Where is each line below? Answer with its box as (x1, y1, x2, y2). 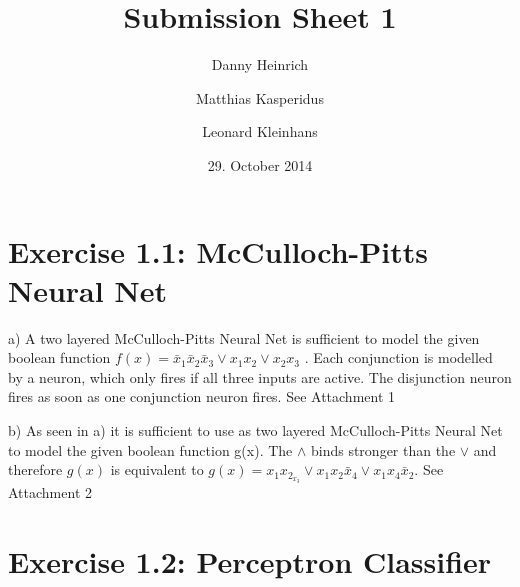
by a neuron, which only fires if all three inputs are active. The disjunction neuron (8, 366, 512, 387)
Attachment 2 (8, 481, 92, 502)
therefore (8, 459, 63, 480)
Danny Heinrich (211, 54, 309, 75)
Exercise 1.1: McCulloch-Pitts (8, 230, 429, 271)
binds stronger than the (310, 439, 456, 460)
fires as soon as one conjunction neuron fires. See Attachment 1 (8, 386, 396, 407)
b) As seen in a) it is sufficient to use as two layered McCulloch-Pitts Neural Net (8, 420, 503, 440)
